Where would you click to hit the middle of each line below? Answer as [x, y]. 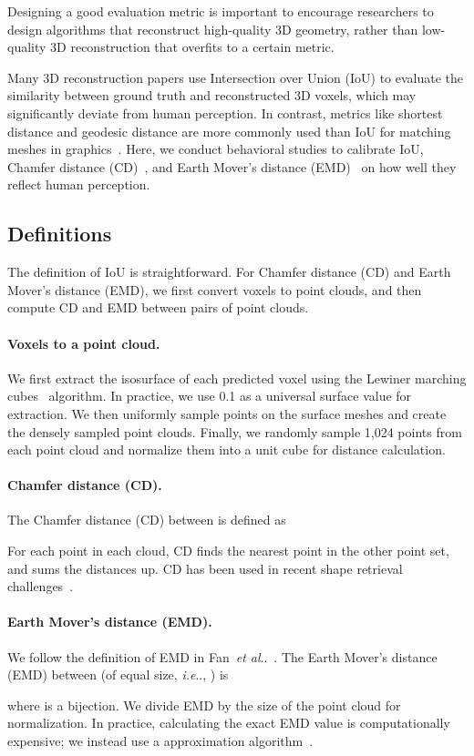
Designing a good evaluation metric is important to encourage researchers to [221, 11]
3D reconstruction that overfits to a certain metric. [192, 47]
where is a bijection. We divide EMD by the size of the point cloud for [204, 705]
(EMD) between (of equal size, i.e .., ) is [118, 674]
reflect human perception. [79, 184]
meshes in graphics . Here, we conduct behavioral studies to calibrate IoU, [216, 149]
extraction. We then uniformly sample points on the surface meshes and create [227, 413]
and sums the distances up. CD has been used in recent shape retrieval [205, 568]
